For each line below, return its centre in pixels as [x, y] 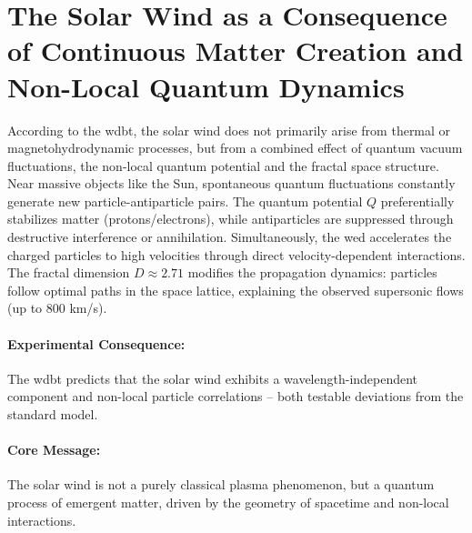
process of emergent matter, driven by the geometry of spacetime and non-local [228, 502]
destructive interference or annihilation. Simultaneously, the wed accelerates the [230, 237]
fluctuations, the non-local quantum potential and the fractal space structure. [223, 165]
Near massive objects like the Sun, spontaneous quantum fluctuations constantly [231, 183]
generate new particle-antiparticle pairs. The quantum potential [185, 201]
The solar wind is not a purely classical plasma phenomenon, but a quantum [221, 484]
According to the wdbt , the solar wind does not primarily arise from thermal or [229, 130]
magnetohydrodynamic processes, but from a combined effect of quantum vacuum [235, 148]
